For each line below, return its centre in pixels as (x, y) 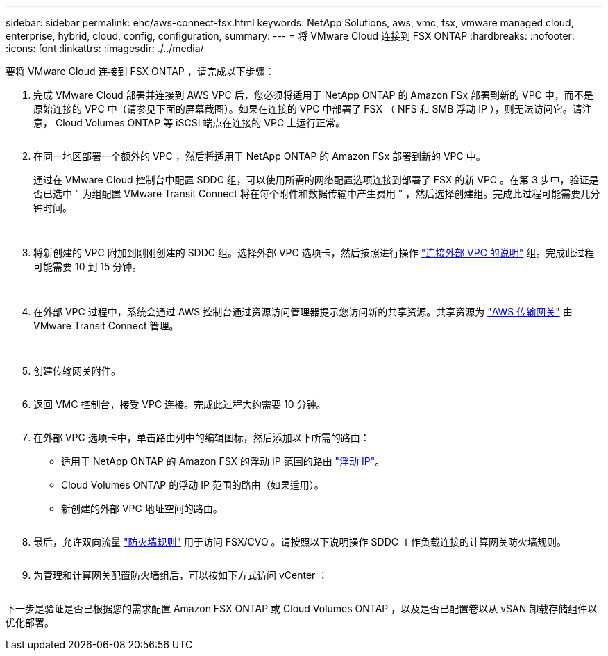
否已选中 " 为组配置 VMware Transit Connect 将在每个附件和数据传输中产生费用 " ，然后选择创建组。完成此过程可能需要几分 (317, 194)
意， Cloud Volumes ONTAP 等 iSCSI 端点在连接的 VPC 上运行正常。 (189, 123)
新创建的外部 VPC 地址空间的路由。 (142, 508)
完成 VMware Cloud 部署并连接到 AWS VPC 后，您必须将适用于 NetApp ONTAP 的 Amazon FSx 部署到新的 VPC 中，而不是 (313, 95)
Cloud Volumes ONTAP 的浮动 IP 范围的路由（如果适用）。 (193, 485)
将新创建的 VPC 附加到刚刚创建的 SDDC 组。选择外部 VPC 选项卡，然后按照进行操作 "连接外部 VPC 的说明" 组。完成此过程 (314, 253)
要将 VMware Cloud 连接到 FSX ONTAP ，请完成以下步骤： (140, 71)
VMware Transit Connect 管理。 (106, 326)
